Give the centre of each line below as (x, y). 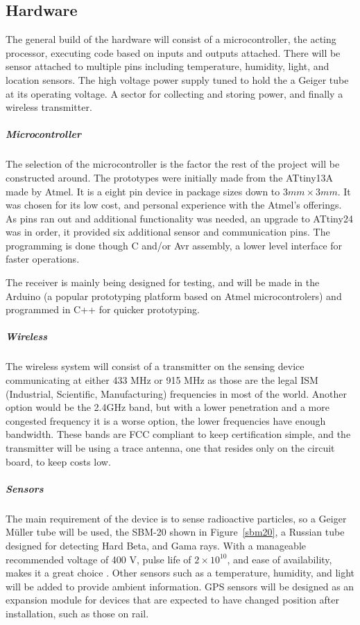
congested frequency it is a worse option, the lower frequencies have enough (166, 420)
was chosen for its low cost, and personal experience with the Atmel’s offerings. (174, 205)
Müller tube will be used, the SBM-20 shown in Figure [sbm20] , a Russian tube (175, 532)
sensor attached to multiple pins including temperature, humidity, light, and (168, 66)
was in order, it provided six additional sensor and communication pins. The (168, 232)
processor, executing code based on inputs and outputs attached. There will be (173, 52)
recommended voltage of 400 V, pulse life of (98, 559)
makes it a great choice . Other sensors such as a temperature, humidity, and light (180, 573)
